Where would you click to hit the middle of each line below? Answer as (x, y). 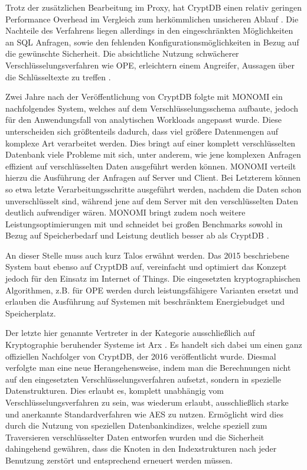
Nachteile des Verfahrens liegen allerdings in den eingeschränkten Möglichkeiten (149, 30)
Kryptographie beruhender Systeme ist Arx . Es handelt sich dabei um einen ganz (154, 345)
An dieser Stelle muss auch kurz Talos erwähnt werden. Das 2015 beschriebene (147, 255)
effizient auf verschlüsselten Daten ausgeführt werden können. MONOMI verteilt (151, 166)
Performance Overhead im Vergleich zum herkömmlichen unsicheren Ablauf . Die (152, 19)
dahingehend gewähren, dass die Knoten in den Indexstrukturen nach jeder (141, 448)
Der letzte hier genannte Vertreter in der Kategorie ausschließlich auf (130, 333)
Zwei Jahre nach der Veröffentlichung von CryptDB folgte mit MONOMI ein (144, 97)
